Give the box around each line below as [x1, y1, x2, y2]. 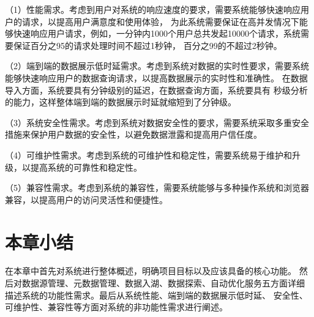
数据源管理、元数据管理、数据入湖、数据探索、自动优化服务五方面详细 [21, 277, 305, 289]
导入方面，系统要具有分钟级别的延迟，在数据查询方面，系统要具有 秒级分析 [5, 83, 308, 96]
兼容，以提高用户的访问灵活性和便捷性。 [5, 193, 168, 206]
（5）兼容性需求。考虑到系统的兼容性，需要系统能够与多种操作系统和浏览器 [5, 181, 309, 194]
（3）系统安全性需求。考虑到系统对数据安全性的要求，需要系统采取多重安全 [5, 116, 309, 129]
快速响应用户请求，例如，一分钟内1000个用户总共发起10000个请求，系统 [13, 27, 301, 40]
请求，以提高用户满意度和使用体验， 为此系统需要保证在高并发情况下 [21, 15, 299, 28]
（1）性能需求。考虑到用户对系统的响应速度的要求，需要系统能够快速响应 [5, 3, 301, 15]
